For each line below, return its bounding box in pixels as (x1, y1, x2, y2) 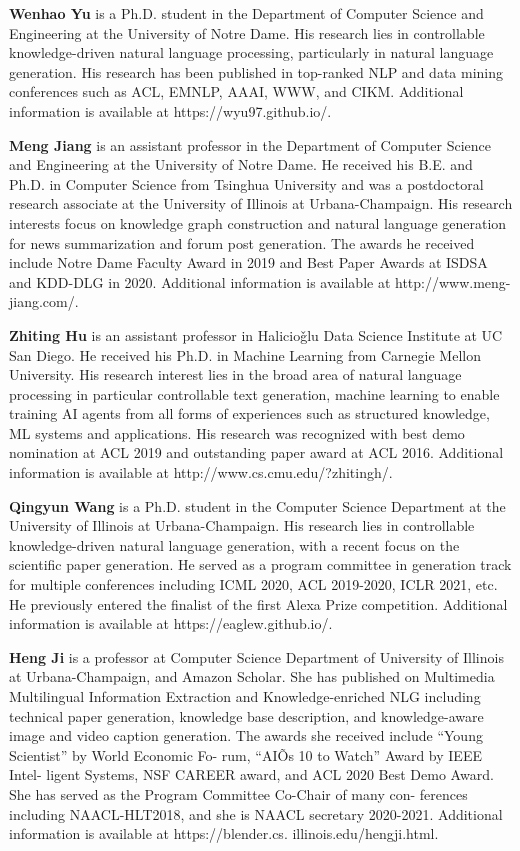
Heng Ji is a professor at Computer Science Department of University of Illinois (9, 646, 504, 667)
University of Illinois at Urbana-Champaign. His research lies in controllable (9, 515, 475, 536)
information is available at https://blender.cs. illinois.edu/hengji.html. (9, 823, 439, 844)
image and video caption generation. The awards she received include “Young (9, 725, 483, 746)
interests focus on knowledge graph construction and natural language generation (9, 212, 507, 233)
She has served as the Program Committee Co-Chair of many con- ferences (9, 783, 468, 804)
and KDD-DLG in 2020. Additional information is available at (9, 271, 391, 292)
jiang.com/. (9, 291, 79, 312)
